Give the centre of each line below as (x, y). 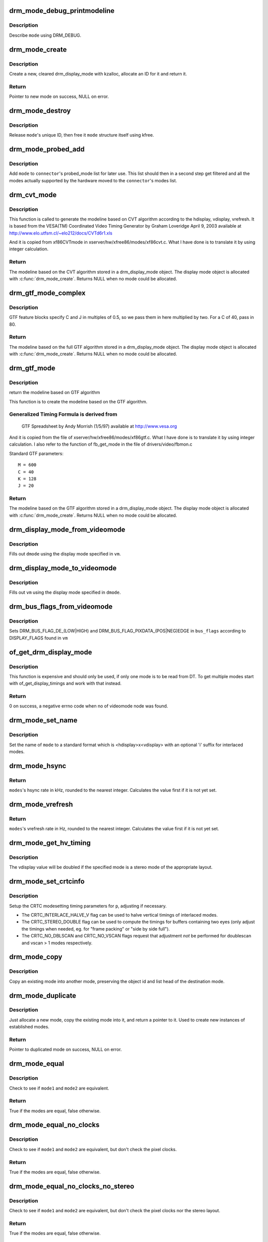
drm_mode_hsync (38, 766)
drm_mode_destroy (40, 111)
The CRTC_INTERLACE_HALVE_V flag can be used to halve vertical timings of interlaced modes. (120, 915)
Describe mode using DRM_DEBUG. (45, 35)
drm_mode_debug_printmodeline (62, 11)
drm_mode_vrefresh (41, 804)
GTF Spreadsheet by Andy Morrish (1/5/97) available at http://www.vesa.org (99, 426)
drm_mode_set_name (43, 720)
